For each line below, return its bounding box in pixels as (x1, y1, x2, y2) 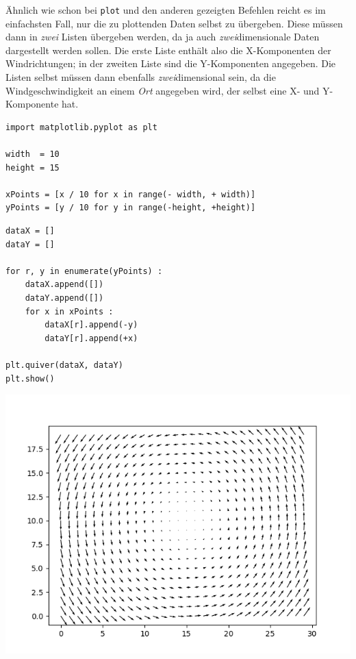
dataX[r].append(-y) (44, 320, 138, 330)
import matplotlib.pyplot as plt (5, 122, 157, 132)
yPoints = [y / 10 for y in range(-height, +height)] (5, 203, 256, 213)
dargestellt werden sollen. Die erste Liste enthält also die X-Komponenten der (5, 42, 331, 57)
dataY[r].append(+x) (44, 333, 138, 343)
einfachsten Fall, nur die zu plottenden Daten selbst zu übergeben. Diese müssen (5, 16, 343, 30)
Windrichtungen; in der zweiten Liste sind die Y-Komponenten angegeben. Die (5, 56, 336, 71)
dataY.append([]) (25, 293, 104, 303)
